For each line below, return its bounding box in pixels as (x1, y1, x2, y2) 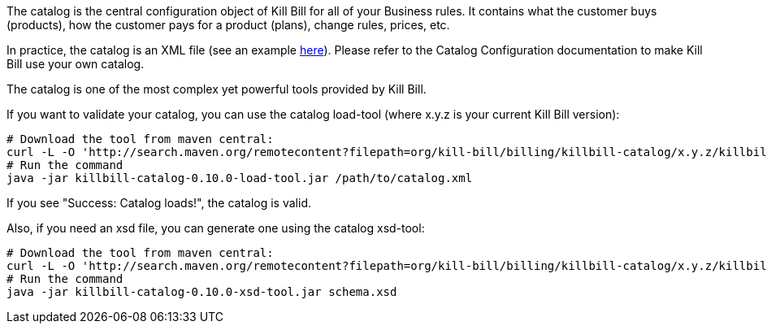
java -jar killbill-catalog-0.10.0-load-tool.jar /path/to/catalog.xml (6, 172, 473, 185)
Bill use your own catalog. (6, 57, 145, 71)
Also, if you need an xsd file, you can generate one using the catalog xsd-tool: (6, 221, 425, 235)
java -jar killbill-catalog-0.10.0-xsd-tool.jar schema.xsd (6, 285, 397, 298)
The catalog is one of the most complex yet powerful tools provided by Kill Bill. (6, 82, 427, 96)
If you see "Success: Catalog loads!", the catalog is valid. (6, 196, 311, 210)
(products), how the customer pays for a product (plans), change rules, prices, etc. (6, 18, 450, 32)
